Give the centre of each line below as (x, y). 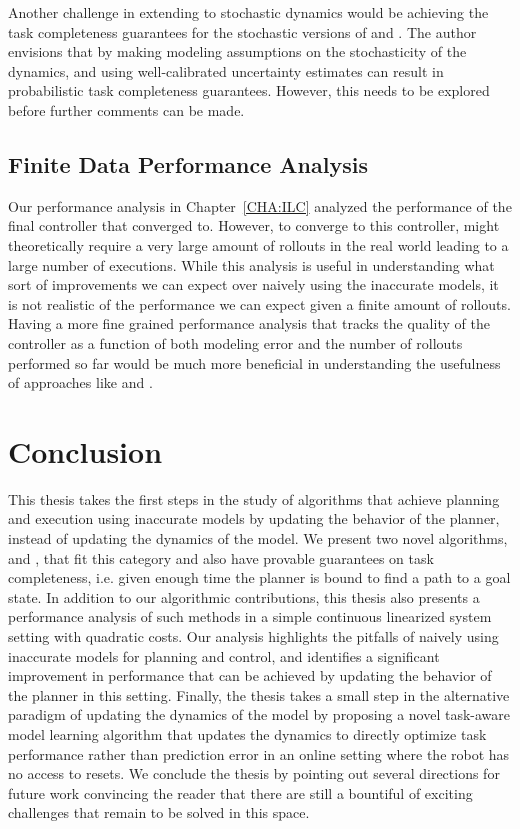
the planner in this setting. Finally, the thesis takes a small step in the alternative (259, 694)
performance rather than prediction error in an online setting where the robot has (259, 753)
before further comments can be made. (126, 109)
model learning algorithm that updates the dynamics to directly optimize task (247, 733)
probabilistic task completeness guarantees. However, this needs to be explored (249, 90)
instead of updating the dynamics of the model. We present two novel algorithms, (258, 538)
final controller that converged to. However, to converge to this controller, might (254, 225)
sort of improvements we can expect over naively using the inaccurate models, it (253, 284)
